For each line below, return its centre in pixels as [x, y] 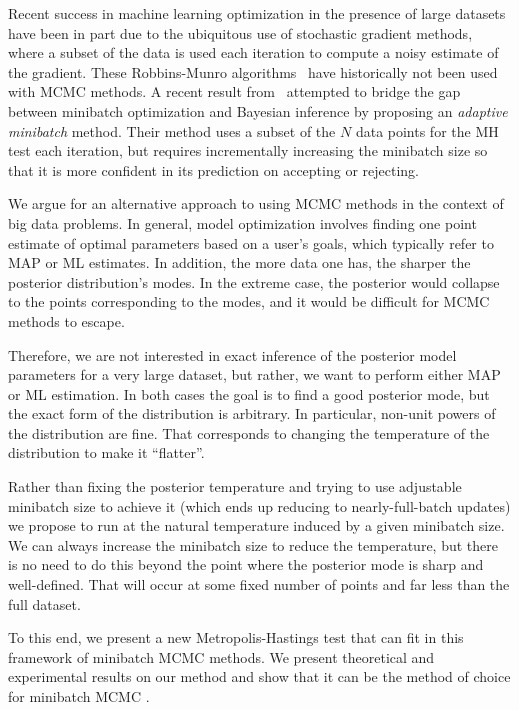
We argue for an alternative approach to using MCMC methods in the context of [256, 203]
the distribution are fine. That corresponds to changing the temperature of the [249, 432]
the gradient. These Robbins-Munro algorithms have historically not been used [253, 71]
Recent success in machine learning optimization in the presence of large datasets [257, 13]
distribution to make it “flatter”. [106, 452]
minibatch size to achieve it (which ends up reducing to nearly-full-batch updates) [259, 505]
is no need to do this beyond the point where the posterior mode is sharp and [246, 564]
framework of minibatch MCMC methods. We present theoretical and [221, 656]
